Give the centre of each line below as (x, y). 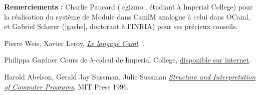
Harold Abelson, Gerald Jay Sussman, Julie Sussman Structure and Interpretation (130, 76)
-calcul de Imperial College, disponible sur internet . (172, 60)
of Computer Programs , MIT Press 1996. (66, 86)
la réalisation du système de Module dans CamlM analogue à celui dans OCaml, (127, 16)
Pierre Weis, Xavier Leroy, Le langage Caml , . (74, 43)
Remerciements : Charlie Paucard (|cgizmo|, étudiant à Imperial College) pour (128, 6)
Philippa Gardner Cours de (46, 60)
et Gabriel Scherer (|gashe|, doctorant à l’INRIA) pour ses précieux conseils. (121, 26)
